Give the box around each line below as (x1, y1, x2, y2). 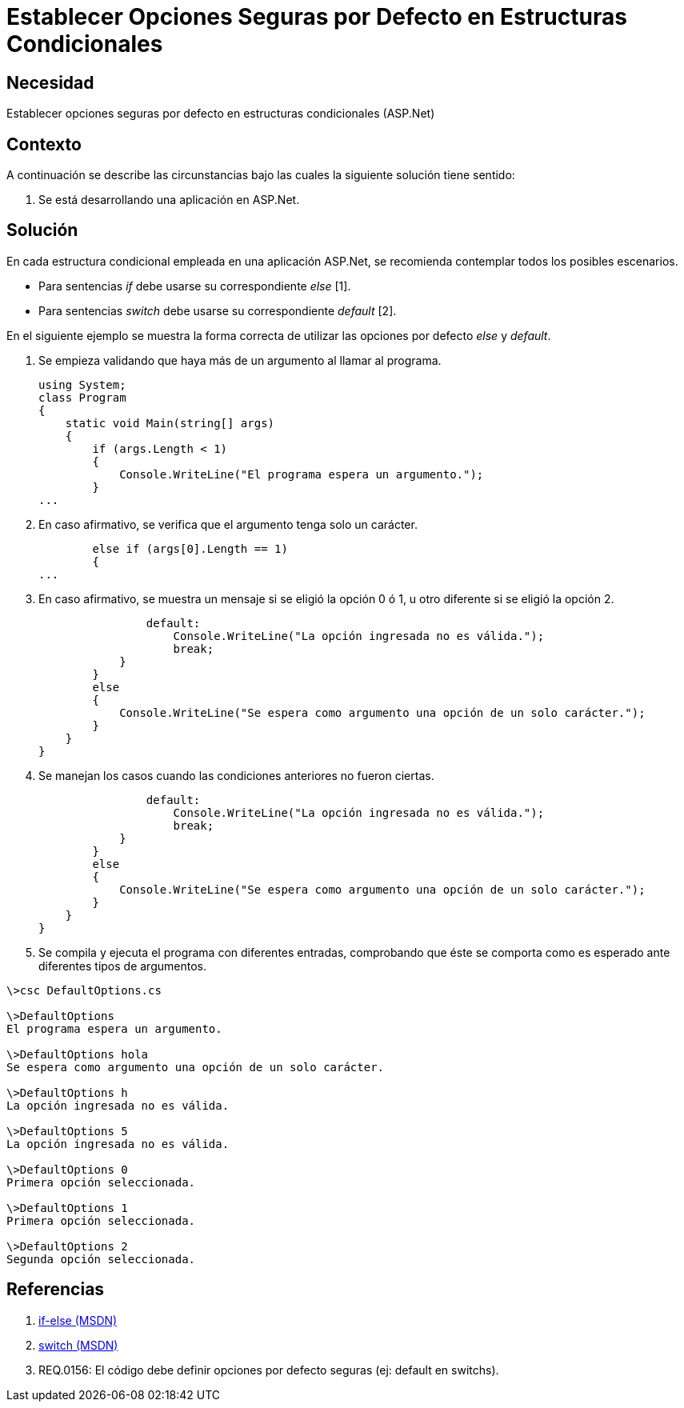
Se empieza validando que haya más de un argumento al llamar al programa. (38, 353, 442, 367)
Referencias (6, 1279, 105, 1300)
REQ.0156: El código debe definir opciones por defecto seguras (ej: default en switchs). (38, 1362, 499, 1377)
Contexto (6, 134, 82, 154)
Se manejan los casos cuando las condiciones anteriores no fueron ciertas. (38, 768, 434, 782)
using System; (38, 378, 126, 391)
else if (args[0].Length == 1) (92, 542, 288, 555)
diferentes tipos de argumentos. (38, 958, 206, 973)
